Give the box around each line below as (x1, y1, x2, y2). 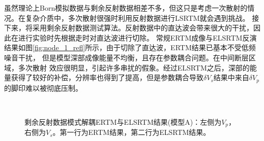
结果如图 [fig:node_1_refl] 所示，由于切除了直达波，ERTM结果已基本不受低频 (4, 42, 256, 53)
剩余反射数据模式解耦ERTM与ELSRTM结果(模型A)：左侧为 (24, 116, 222, 127)
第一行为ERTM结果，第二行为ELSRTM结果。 (60, 127, 211, 137)
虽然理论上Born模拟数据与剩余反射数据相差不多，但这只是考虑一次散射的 (4, 3, 248, 13)
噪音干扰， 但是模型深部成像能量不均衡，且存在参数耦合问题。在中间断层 (4, 52, 249, 62)
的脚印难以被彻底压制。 (4, 82, 82, 93)
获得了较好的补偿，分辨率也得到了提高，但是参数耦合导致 (11, 72, 203, 83)
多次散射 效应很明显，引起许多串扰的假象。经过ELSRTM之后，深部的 (18, 62, 250, 73)
